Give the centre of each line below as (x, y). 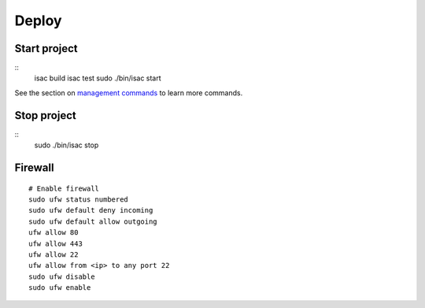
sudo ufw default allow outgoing (93, 221)
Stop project (45, 115)
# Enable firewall (64, 188)
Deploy (38, 20)
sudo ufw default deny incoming (91, 210)
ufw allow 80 (54, 233)
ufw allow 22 (54, 254)
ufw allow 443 (55, 243)
